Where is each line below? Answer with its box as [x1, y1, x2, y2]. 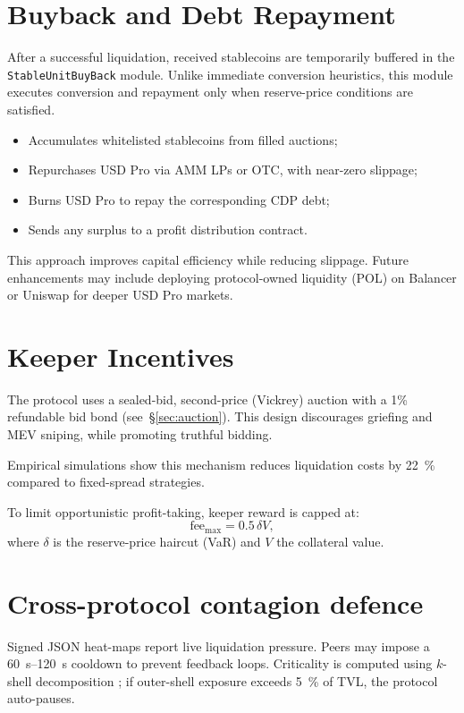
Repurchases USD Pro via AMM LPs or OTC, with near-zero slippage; [28, 160, 418, 179]
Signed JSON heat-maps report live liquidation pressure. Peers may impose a [7, 636, 430, 655]
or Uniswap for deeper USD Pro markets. [7, 285, 233, 304]
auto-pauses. [7, 689, 75, 708]
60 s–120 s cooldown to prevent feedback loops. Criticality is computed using [7, 654, 433, 673]
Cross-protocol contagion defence [7, 584, 424, 621]
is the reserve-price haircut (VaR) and [53, 531, 261, 550]
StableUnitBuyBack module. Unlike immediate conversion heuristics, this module [7, 64, 453, 83]
